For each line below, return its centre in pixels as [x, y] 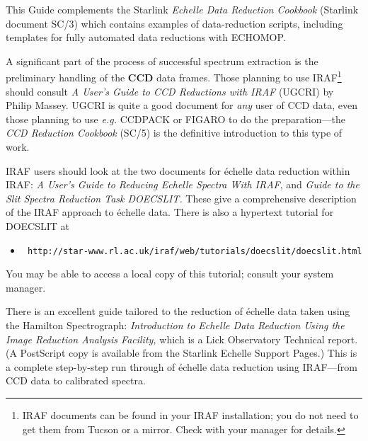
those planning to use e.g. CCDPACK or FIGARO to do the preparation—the [176, 119]
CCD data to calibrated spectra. [76, 380]
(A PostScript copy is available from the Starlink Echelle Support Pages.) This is [182, 353]
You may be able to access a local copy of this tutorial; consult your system [170, 274]
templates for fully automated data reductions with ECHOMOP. [146, 37]
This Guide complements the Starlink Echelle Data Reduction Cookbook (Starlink [182, 9]
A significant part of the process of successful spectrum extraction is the [162, 61]
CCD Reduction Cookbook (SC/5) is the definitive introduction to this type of [174, 133]
